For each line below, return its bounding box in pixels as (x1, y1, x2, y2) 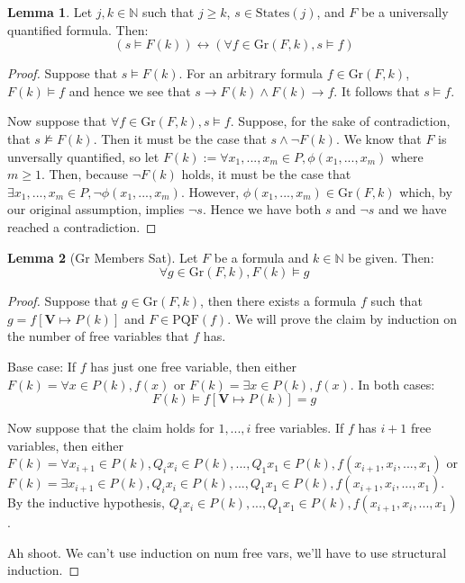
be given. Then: (348, 247, 434, 266)
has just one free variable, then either (90, 356, 296, 375)
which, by (399, 182, 452, 201)
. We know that (335, 129, 422, 148)
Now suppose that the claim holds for (7, 418, 214, 437)
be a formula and (214, 247, 309, 266)
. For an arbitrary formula (178, 64, 323, 83)
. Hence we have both (202, 200, 322, 219)
